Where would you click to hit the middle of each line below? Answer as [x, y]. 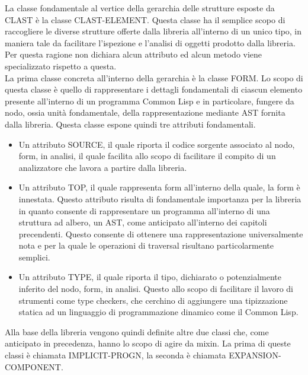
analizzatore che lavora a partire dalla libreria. [103, 167]
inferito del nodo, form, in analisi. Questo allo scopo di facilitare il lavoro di [156, 289]
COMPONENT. [34, 366]
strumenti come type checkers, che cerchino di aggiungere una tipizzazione [153, 300]
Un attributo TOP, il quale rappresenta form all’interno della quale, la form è [159, 187]
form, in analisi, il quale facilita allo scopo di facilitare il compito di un [147, 156]
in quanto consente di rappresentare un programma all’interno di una [144, 210]
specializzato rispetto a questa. [61, 66]
